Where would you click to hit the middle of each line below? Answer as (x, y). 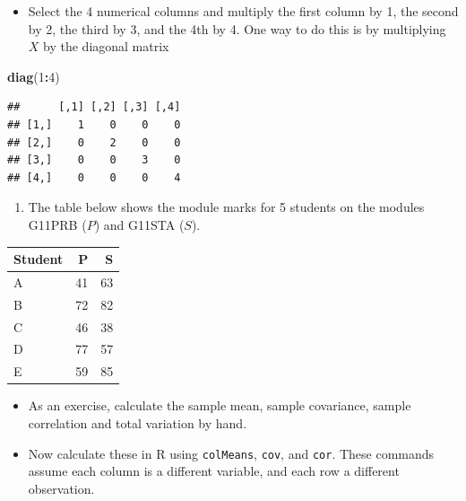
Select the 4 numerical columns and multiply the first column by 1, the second (243, 11)
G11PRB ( (57, 224)
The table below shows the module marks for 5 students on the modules (226, 207)
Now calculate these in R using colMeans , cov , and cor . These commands (231, 453)
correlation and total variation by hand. (138, 422)
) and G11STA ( (139, 224)
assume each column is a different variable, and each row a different (214, 471)
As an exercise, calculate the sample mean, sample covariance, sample (220, 405)
